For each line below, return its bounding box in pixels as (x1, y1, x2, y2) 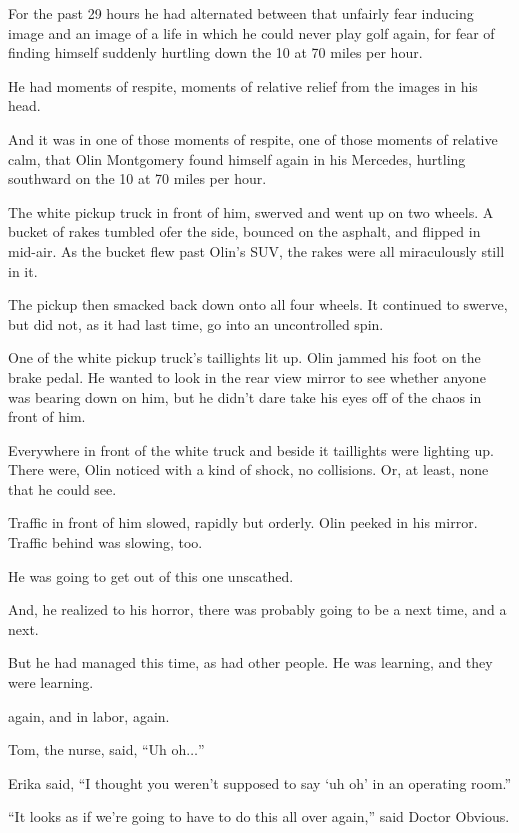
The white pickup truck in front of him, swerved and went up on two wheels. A (8, 201, 494, 222)
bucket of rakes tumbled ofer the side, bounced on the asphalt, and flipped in (8, 221, 481, 242)
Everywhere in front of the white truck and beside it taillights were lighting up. (8, 439, 494, 460)
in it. (8, 260, 38, 281)
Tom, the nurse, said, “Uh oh (8, 739, 187, 760)
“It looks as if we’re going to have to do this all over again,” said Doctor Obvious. (8, 806, 510, 827)
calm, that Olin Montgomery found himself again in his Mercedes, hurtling (8, 148, 466, 169)
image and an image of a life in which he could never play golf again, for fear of (8, 22, 495, 43)
